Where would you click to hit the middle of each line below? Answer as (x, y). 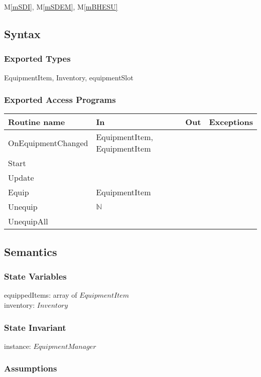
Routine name (37, 122)
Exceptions (231, 122)
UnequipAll (28, 221)
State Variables (35, 276)
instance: (18, 346)
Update (21, 178)
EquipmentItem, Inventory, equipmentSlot (69, 77)
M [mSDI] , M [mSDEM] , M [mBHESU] (61, 7)
